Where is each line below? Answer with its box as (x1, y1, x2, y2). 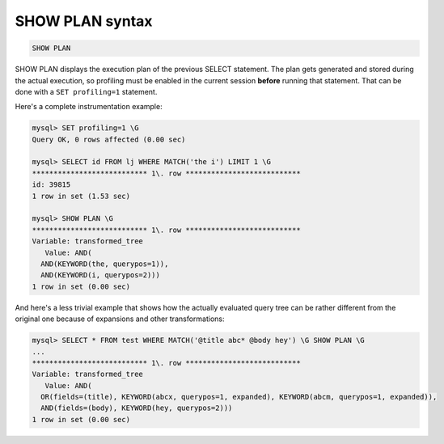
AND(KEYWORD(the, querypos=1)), (40, 259, 169, 269)
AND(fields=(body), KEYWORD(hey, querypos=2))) (40, 404, 233, 412)
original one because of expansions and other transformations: (15, 314, 225, 323)
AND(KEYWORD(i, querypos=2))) (40, 271, 161, 280)
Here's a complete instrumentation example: (15, 102, 163, 112)
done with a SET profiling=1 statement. (15, 87, 158, 96)
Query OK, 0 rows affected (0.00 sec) (32, 134, 186, 144)
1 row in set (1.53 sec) (32, 191, 131, 201)
